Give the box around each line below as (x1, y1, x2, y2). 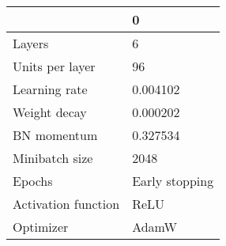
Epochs (13, 172, 53, 190)
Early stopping (132, 172, 214, 190)
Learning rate (13, 80, 88, 98)
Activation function (13, 195, 120, 213)
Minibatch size (13, 149, 93, 167)
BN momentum (13, 126, 98, 144)
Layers (13, 34, 49, 52)
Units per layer (13, 57, 96, 75)
